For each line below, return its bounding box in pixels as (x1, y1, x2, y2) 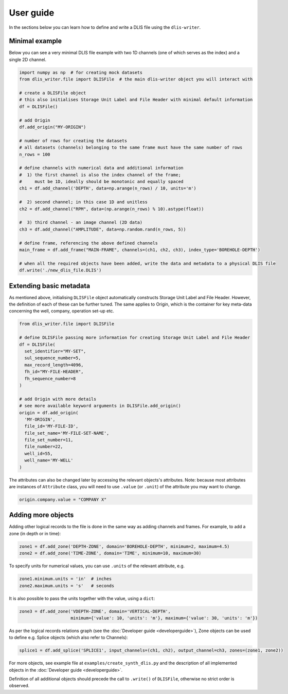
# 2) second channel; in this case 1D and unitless (19, 199, 148, 205)
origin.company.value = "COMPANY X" (19, 497, 107, 502)
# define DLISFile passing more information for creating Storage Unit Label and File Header (19, 335, 251, 341)
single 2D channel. (9, 57, 46, 62)
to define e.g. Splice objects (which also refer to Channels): (9, 635, 128, 640)
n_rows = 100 (19, 152, 51, 157)
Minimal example (9, 37, 62, 45)
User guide (9, 7, 54, 18)
